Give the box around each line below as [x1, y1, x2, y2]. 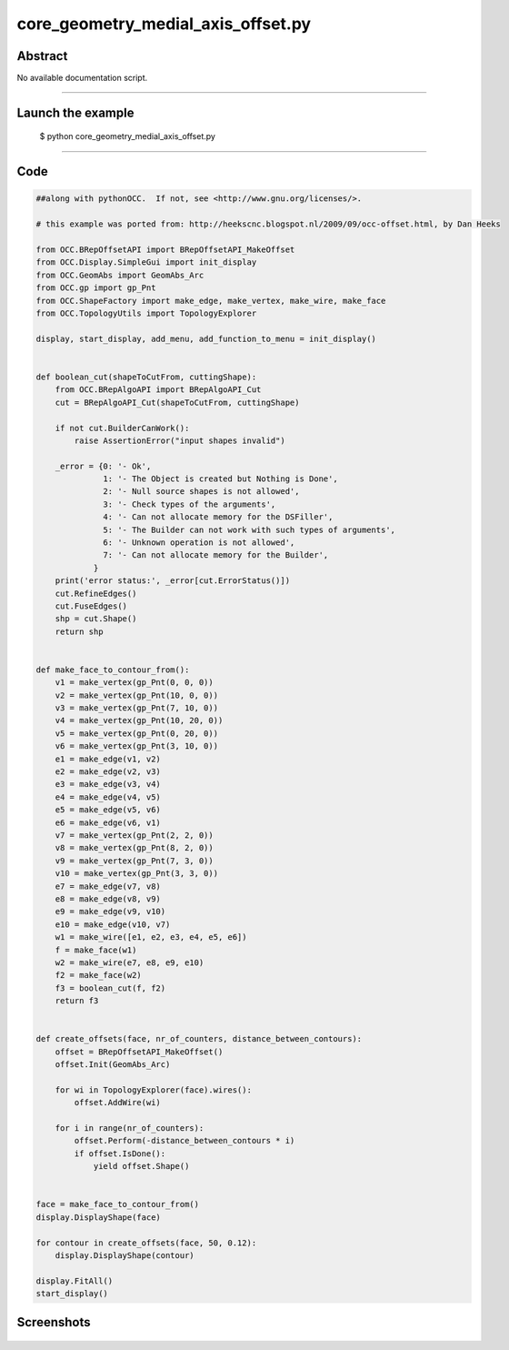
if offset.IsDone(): [74, 1148, 166, 1159]
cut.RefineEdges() [55, 588, 137, 599]
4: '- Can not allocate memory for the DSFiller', [103, 512, 334, 522]
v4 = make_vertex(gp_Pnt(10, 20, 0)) [55, 715, 224, 726]
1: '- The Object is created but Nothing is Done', [103, 474, 338, 484]
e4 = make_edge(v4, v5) [55, 791, 161, 802]
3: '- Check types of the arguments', [103, 499, 276, 509]
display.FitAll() [35, 1275, 114, 1286]
